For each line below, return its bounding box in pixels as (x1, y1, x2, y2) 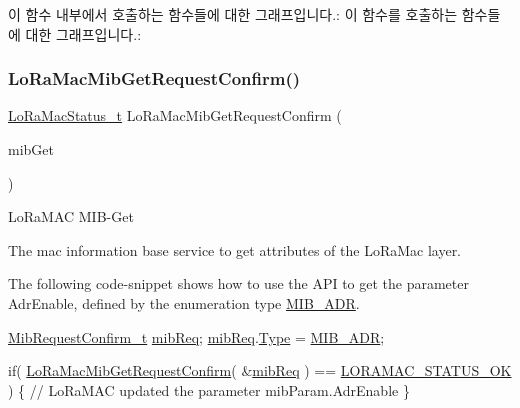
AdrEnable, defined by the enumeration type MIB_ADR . (8, 292, 360, 313)
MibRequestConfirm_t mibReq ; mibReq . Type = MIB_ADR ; (8, 326, 385, 347)
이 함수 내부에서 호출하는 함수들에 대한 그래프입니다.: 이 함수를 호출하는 (8, 4, 458, 24)
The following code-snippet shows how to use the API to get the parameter (8, 273, 469, 294)
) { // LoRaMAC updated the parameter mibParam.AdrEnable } (8, 379, 410, 400)
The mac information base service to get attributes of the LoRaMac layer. (8, 239, 462, 260)
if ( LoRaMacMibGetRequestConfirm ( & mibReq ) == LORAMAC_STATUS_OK (8, 360, 512, 381)
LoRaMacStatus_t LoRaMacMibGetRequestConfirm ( (8, 105, 342, 126)
